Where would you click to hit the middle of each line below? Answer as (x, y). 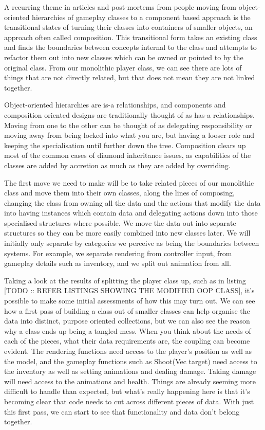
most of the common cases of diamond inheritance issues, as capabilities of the (128, 155)
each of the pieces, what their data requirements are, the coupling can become (127, 341)
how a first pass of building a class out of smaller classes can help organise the (127, 310)
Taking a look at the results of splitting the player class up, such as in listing (125, 280)
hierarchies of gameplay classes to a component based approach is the (141, 17)
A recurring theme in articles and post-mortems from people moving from (120, 7)
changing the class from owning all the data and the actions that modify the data (132, 202)
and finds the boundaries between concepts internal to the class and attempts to (130, 47)
